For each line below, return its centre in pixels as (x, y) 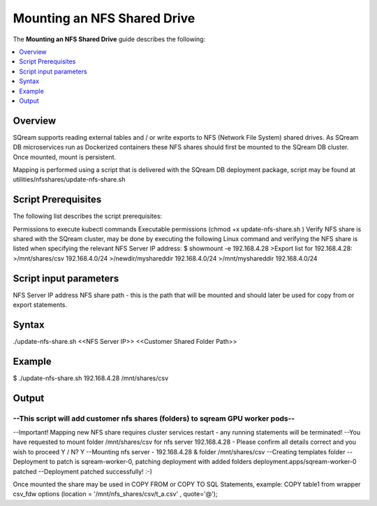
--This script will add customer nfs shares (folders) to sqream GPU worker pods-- (154, 418)
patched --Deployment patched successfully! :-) (83, 471)
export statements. (40, 305)
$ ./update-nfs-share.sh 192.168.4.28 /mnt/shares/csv (91, 378)
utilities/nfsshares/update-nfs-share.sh (69, 180)
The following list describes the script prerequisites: (88, 216)
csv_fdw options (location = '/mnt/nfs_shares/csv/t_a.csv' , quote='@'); (115, 494)
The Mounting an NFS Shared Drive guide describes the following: (109, 39)
